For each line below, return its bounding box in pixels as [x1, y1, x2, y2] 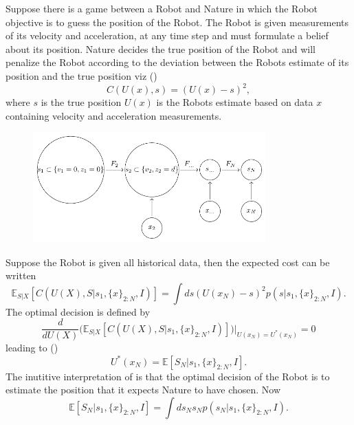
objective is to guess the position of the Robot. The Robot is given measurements [5, 14, 349, 29]
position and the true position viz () [5, 68, 157, 83]
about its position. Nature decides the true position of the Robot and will [5, 41, 316, 56]
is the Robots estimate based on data [156, 95, 313, 109]
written [5, 268, 36, 283]
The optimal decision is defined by [5, 304, 151, 318]
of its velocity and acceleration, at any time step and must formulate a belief [5, 28, 329, 43]
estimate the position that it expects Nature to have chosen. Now [5, 382, 281, 397]
